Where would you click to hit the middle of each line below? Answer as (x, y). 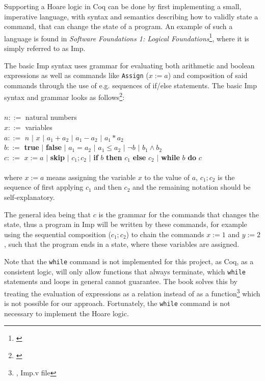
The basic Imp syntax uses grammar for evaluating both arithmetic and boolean (129, 65)
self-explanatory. (30, 197)
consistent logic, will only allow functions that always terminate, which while (125, 271)
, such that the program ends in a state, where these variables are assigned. (122, 244)
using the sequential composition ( (58, 234)
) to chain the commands (165, 234)
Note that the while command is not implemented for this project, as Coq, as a (129, 261)
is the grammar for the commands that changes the (179, 214)
